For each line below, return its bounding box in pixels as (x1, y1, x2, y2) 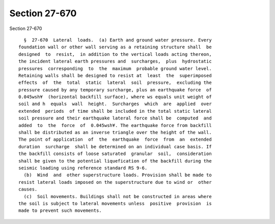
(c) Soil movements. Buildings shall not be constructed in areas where (23, 194, 212, 199)
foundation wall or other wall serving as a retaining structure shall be (18, 44, 212, 50)
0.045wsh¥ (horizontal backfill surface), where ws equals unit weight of (18, 94, 212, 100)
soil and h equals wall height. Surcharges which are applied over (18, 101, 212, 107)
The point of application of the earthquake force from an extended (18, 137, 212, 142)
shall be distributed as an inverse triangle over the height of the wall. (18, 130, 212, 136)
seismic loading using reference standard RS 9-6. (18, 165, 148, 171)
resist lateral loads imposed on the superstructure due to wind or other (18, 179, 212, 185)
